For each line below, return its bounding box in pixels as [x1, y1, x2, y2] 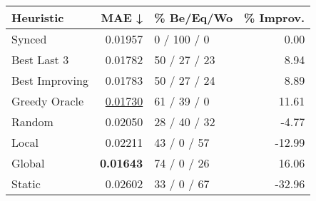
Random [11, 113, 53, 130]
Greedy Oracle [11, 93, 84, 109]
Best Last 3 [11, 51, 69, 68]
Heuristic [11, 9, 64, 26]
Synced [11, 31, 47, 47]
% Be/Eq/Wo [154, 9, 233, 26]
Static [11, 175, 41, 192]
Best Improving [11, 72, 88, 88]
